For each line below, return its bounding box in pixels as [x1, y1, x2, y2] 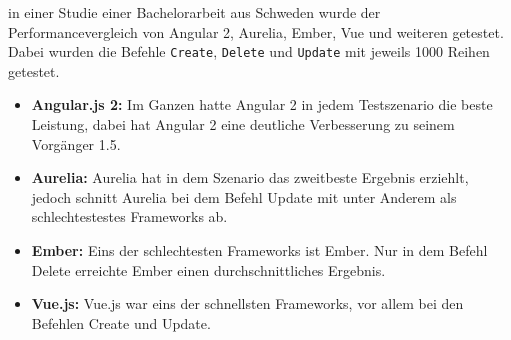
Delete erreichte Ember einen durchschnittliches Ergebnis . [31, 259, 386, 280]
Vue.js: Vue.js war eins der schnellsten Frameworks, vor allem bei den [31, 293, 464, 314]
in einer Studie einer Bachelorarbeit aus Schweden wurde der [8, 2, 381, 22]
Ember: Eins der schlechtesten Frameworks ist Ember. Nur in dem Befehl [31, 240, 488, 260]
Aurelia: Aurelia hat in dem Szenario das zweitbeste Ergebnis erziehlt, [31, 167, 469, 188]
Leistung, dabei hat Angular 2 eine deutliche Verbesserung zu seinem [31, 114, 455, 135]
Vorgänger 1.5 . [31, 133, 121, 154]
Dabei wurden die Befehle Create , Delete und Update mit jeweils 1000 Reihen [8, 41, 490, 62]
